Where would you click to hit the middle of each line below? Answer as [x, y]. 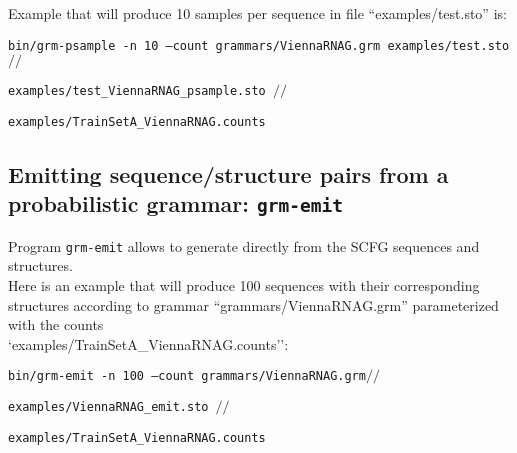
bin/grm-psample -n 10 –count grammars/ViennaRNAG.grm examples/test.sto [259, 45]
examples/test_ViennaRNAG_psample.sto [137, 91]
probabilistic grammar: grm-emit [175, 203]
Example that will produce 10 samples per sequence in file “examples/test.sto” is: [257, 13]
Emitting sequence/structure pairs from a [228, 173]
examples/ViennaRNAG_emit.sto [108, 407]
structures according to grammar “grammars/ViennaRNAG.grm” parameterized [253, 304]
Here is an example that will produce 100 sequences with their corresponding [244, 284]
